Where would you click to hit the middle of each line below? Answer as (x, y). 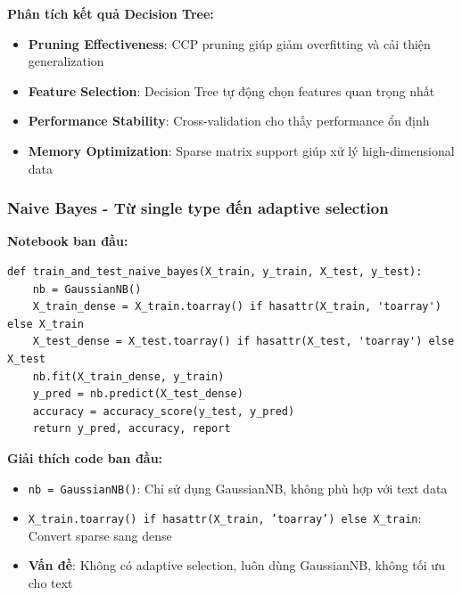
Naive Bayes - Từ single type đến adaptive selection (198, 208)
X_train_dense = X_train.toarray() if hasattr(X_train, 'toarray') (237, 307)
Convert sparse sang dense (100, 535)
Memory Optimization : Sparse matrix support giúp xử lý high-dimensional (241, 150)
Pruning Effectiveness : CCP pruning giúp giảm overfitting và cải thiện (229, 43)
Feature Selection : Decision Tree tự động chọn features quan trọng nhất (231, 90)
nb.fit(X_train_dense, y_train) (128, 376)
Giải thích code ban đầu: (85, 457)
